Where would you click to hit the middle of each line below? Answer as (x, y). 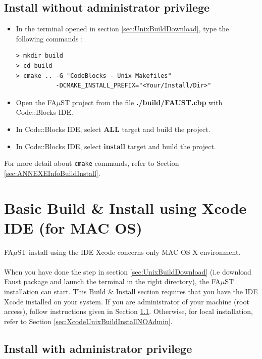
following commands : (49, 38)
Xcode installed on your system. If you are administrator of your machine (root (127, 301)
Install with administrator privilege (98, 348)
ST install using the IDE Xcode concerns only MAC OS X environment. (129, 252)
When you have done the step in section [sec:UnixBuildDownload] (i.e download (128, 271)
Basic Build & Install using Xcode (125, 208)
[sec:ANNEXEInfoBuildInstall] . (52, 173)
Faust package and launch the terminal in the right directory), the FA (112, 281)
